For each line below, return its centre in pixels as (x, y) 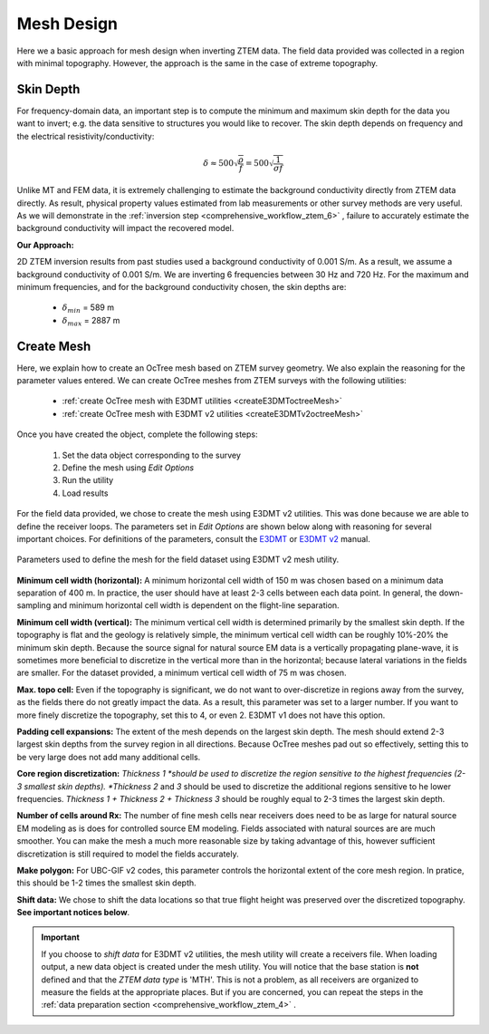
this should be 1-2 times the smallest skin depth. (106, 883)
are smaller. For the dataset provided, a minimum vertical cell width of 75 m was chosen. (182, 673)
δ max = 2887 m (91, 321)
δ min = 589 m (88, 309)
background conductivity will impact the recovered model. (125, 228)
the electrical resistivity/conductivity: (86, 136)
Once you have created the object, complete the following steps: (137, 434)
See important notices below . (73, 913)
